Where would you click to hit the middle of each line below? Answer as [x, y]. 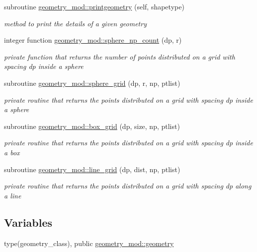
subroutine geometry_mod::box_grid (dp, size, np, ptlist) [92, 126]
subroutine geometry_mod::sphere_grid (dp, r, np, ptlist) [92, 83]
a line [13, 195]
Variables [28, 222]
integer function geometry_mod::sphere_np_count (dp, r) [93, 40]
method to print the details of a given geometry [75, 23]
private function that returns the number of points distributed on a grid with [120, 56]
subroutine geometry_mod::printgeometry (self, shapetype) [94, 6]
